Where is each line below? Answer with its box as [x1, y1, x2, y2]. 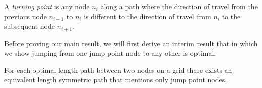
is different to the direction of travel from [84, 11, 211, 21]
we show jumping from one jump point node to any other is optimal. [4, 48, 216, 58]
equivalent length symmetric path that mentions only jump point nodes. [4, 74, 227, 85]
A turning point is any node [4, 1, 90, 11]
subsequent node [4, 21, 55, 31]
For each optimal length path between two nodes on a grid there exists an [4, 64, 232, 75]
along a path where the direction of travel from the [100, 1, 258, 11]
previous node [4, 11, 47, 21]
